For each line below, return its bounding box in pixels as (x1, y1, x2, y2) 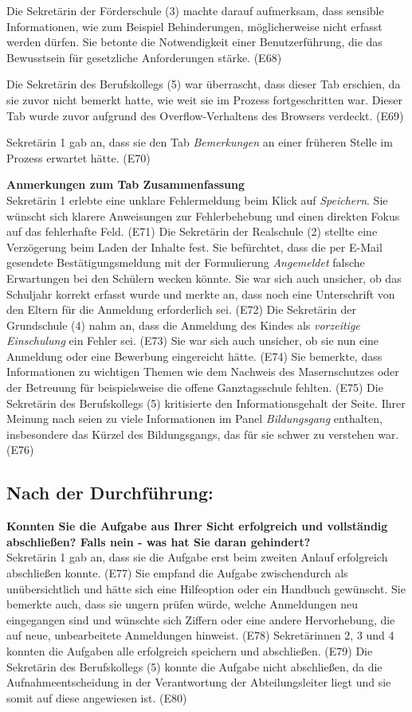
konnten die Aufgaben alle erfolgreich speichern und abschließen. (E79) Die (6, 642, 373, 659)
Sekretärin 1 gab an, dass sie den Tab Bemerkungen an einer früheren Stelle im (6, 134, 393, 151)
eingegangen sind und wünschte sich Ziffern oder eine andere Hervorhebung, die (6, 611, 395, 628)
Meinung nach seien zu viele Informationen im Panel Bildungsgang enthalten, (6, 410, 383, 427)
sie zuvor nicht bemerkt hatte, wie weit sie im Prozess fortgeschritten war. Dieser (6, 91, 402, 108)
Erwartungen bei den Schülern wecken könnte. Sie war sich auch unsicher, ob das (6, 269, 402, 286)
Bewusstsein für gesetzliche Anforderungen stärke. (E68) (6, 49, 282, 65)
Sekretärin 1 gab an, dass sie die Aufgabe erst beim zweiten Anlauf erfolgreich (6, 549, 388, 565)
